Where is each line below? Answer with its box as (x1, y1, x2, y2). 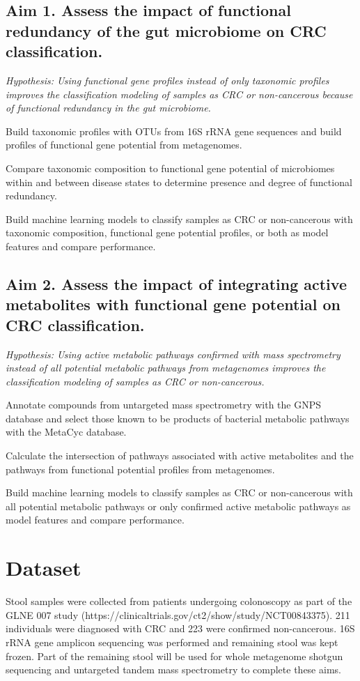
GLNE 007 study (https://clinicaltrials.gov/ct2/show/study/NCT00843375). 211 (6, 607, 350, 622)
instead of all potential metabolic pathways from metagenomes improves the (6, 360, 326, 375)
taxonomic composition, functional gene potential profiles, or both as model (6, 225, 329, 240)
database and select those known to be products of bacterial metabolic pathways (6, 411, 350, 425)
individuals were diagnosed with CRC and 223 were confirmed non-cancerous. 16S (6, 621, 355, 636)
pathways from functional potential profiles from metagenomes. (6, 461, 275, 476)
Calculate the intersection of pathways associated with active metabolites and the (6, 448, 354, 463)
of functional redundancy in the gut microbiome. (6, 100, 211, 115)
